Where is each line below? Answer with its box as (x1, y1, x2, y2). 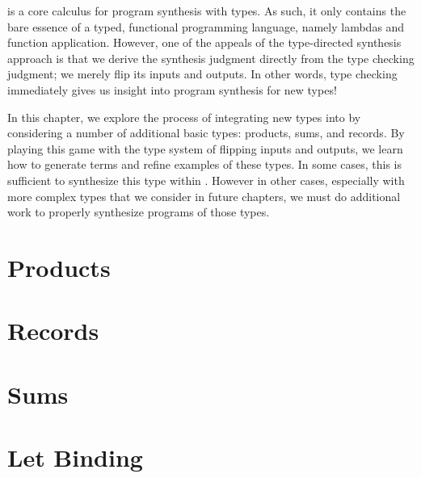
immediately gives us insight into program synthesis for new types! (7, 81, 337, 98)
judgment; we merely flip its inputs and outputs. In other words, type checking (7, 65, 398, 82)
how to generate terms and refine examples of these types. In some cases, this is (7, 156, 402, 173)
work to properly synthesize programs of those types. (7, 203, 270, 220)
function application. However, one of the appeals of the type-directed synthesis (7, 34, 402, 51)
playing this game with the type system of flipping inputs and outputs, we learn (7, 140, 403, 157)
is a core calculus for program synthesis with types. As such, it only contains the (7, 2, 406, 19)
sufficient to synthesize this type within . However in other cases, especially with (7, 171, 405, 188)
